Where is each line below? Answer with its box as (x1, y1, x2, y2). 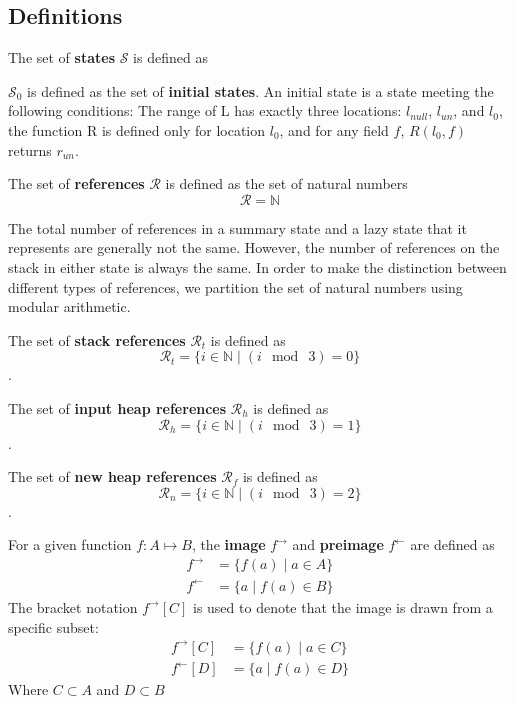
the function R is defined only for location (8, 119, 266, 140)
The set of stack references (8, 329, 186, 350)
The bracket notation (8, 596, 138, 617)
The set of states (8, 47, 115, 68)
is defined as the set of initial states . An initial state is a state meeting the (27, 80, 494, 101)
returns (8, 139, 52, 160)
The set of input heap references (8, 397, 227, 418)
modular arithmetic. (8, 296, 131, 317)
